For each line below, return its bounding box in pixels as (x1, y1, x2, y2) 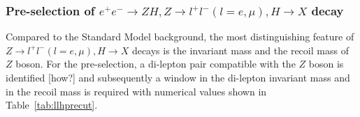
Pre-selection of (6, 1, 95, 19)
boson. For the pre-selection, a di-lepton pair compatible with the (15, 56, 296, 71)
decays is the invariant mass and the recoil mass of (131, 42, 349, 57)
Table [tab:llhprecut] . (6, 97, 98, 112)
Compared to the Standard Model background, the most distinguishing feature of (6, 29, 354, 44)
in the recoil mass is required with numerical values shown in (6, 84, 267, 98)
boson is (308, 56, 344, 71)
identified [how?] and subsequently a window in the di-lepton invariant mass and (6, 70, 350, 84)
